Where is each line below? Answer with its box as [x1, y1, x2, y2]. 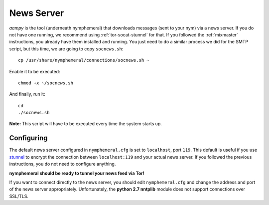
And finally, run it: [9, 91, 45, 97]
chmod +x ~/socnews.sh [18, 80, 74, 86]
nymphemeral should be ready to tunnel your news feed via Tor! [9, 170, 144, 176]
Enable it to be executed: [9, 68, 60, 74]
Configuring [9, 134, 48, 142]
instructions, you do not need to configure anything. [9, 161, 116, 167]
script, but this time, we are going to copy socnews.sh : [9, 45, 124, 52]
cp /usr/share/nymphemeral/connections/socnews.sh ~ [18, 57, 149, 63]
